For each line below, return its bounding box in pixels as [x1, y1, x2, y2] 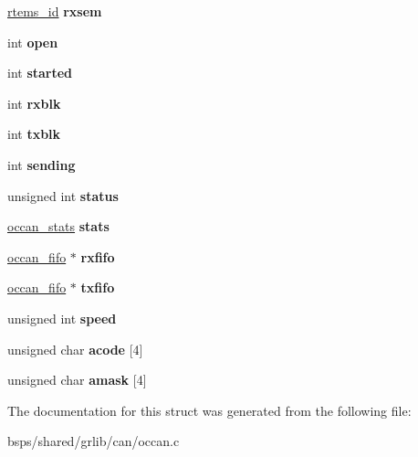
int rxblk [7, 93, 61, 112]
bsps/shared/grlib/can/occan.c [7, 431, 180, 451]
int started [7, 63, 73, 82]
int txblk [7, 124, 61, 143]
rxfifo [80, 247, 115, 266]
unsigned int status [7, 186, 119, 205]
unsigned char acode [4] [7, 339, 143, 358]
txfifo [80, 278, 115, 297]
